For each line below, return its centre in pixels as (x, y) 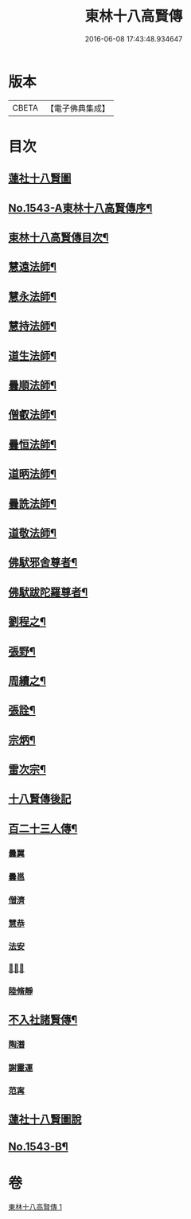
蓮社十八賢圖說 (45, 1119)
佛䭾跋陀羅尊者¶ (48, 592)
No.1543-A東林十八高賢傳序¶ (80, 208)
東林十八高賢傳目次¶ (58, 238)
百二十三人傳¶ (43, 828)
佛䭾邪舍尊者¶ (43, 563)
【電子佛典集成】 (78, 108)
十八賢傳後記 (40, 799)
